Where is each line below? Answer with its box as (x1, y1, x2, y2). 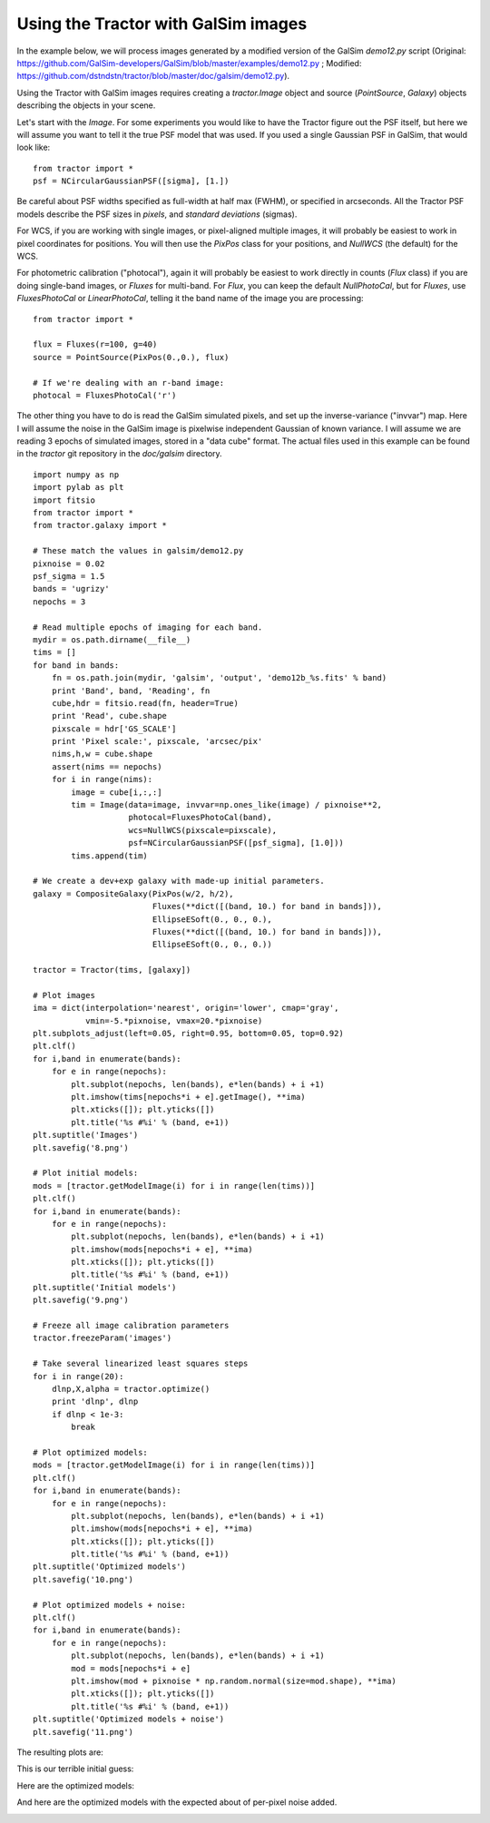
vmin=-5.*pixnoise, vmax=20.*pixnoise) (84, 1015, 263, 1025)
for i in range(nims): (51, 774, 153, 785)
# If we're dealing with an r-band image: (33, 377, 225, 387)
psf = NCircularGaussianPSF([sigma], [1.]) (33, 176, 230, 186)
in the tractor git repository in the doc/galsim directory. (16, 448, 222, 459)
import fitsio (33, 495, 95, 505)
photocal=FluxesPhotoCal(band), (128, 812, 272, 823)
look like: (16, 142, 51, 153)
